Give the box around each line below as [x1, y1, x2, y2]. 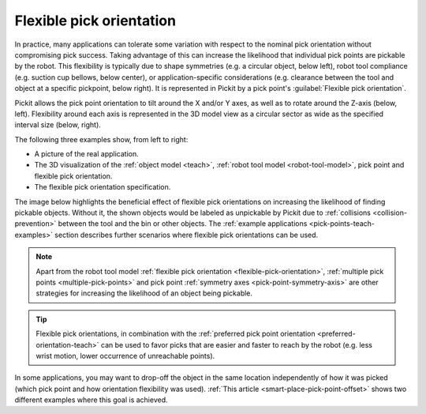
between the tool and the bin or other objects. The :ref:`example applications [58, 219, 308, 228]
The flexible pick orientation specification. [34, 183, 171, 192]
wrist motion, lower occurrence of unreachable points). [35, 351, 215, 360]
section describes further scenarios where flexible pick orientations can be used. [54, 230, 319, 239]
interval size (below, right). [14, 120, 102, 130]
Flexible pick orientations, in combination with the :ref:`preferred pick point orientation [35, 329, 316, 339]
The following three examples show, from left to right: [14, 134, 189, 144]
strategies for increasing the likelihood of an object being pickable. [35, 288, 252, 298]
